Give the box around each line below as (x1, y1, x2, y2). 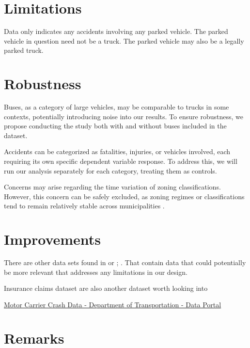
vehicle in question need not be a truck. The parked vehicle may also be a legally (4, 35, 244, 46)
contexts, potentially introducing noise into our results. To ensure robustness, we (4, 111, 243, 121)
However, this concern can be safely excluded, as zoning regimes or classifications (4, 191, 245, 201)
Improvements (4, 229, 101, 249)
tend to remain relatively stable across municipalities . (4, 201, 165, 211)
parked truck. (4, 45, 44, 55)
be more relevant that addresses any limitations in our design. (4, 267, 187, 277)
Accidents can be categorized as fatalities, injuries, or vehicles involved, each (4, 146, 231, 157)
